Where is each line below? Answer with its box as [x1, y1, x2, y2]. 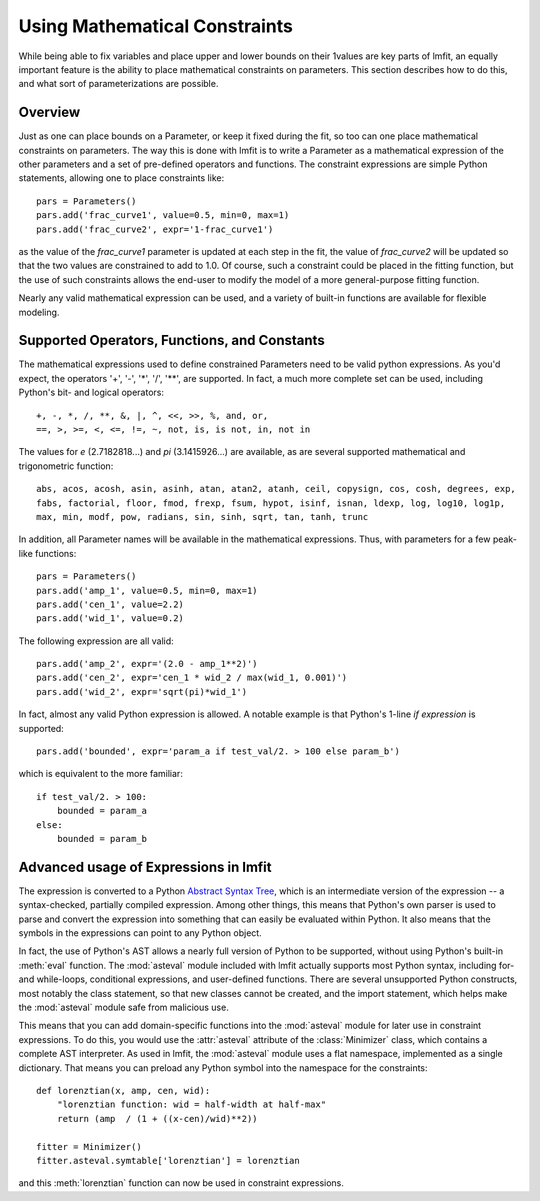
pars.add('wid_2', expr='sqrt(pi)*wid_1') [36, 686, 248, 697]
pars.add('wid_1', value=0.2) [36, 613, 185, 624]
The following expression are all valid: [18, 635, 174, 647]
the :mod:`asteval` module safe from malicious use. [18, 1001, 229, 1014]
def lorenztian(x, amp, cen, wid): [36, 1085, 211, 1096]
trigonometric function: [18, 460, 114, 472]
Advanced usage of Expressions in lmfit [18, 858, 272, 875]
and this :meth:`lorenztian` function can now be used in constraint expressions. [18, 1177, 345, 1189]
